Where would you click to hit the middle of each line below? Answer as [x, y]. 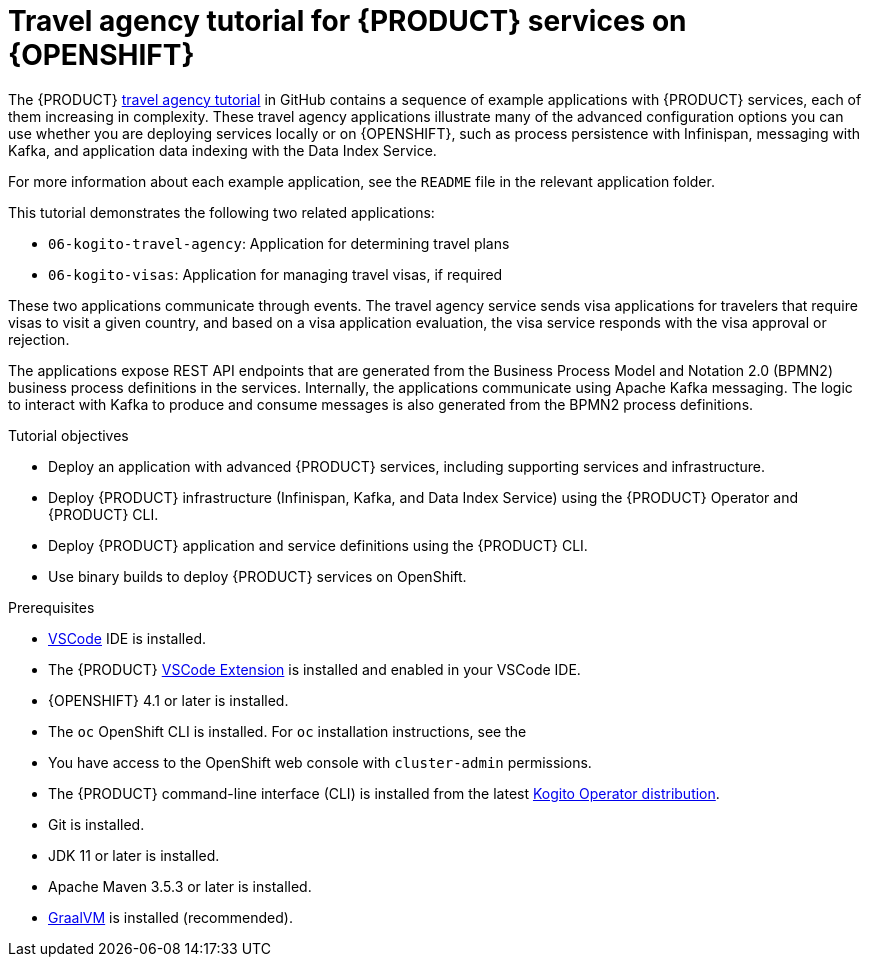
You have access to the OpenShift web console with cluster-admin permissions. [320, 762]
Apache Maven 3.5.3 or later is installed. [180, 886]
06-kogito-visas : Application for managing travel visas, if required [275, 274]
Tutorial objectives [68, 435]
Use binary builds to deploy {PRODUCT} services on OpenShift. [257, 576]
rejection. [39, 339]
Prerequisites [51, 607]
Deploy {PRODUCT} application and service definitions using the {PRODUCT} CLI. [318, 545]
